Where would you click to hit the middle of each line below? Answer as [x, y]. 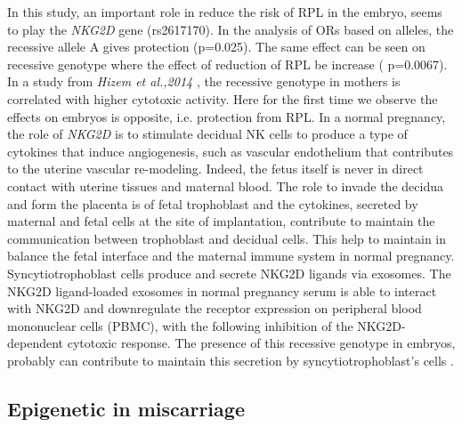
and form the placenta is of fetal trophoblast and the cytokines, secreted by [213, 203]
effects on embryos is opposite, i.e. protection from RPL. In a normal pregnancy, [227, 116]
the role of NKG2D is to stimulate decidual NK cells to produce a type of [207, 134]
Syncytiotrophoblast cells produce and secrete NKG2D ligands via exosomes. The [229, 273]
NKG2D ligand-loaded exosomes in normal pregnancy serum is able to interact [222, 290]
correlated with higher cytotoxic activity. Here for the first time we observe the [223, 98]
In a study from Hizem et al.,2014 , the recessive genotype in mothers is [204, 81]
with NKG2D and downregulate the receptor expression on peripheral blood [215, 308]
